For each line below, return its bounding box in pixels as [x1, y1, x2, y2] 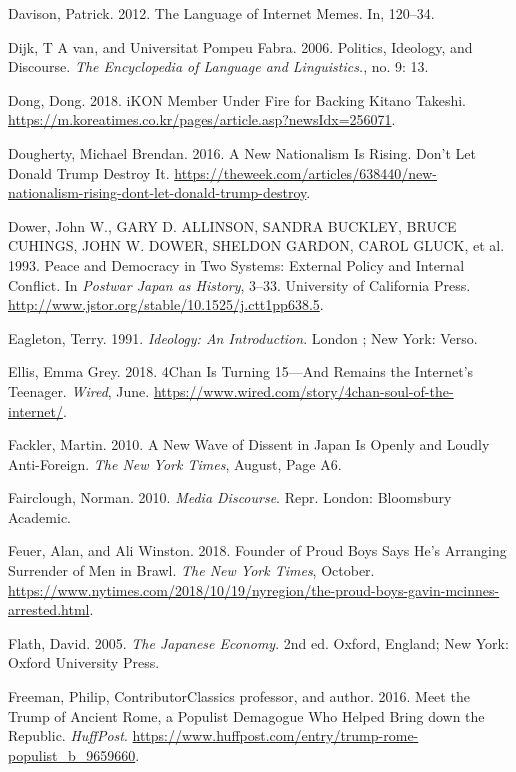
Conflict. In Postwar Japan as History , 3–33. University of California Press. [8, 274, 471, 295]
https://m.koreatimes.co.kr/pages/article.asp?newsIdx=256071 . [8, 109, 396, 130]
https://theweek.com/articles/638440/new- [174, 162, 437, 183]
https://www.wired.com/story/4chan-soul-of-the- [153, 380, 454, 401]
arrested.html [8, 599, 90, 620]
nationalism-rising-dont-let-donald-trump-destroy [8, 182, 307, 203]
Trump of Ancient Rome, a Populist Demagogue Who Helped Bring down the [8, 705, 485, 726]
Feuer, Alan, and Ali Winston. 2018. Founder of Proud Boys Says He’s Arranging [8, 540, 507, 561]
